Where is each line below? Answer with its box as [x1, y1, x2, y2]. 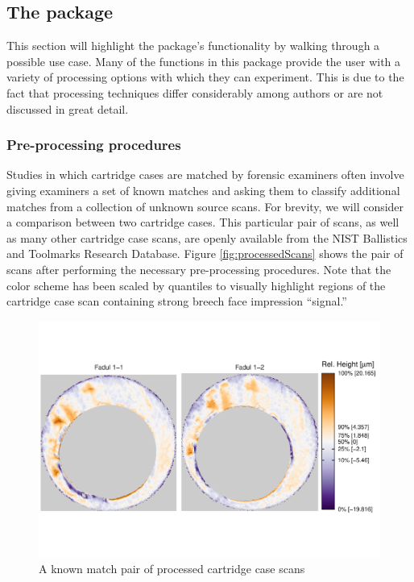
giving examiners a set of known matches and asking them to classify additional [6, 181, 400, 198]
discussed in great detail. [6, 100, 129, 117]
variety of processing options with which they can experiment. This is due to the [6, 69, 404, 85]
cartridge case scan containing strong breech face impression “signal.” [6, 293, 347, 310]
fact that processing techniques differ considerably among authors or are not [6, 84, 383, 101]
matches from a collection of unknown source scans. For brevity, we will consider [6, 197, 404, 214]
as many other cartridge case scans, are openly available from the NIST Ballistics [6, 229, 408, 246]
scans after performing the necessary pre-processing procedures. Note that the [6, 260, 391, 277]
